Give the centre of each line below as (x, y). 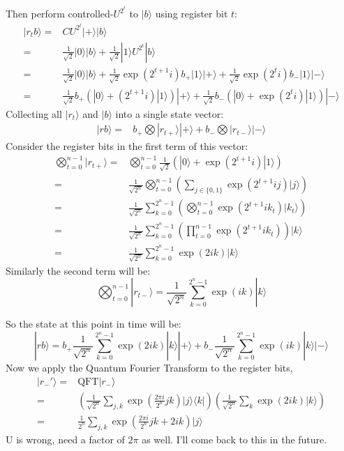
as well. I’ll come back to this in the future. (234, 439)
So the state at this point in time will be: (94, 324)
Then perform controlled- (60, 14)
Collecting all (34, 113)
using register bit (192, 14)
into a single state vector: (170, 113)
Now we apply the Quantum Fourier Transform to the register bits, (149, 368)
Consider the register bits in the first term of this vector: (127, 146)
